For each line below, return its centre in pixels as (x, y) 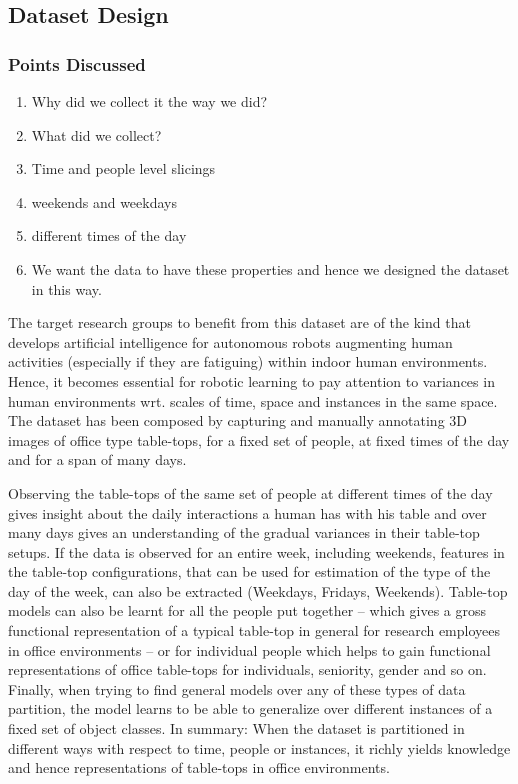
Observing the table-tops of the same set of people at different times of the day (250, 492)
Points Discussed (77, 63)
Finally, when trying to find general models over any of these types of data (237, 688)
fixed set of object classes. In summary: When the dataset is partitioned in (236, 728)
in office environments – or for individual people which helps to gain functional (249, 649)
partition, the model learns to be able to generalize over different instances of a (250, 708)
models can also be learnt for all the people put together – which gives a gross (247, 610)
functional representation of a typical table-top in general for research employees (254, 630)
